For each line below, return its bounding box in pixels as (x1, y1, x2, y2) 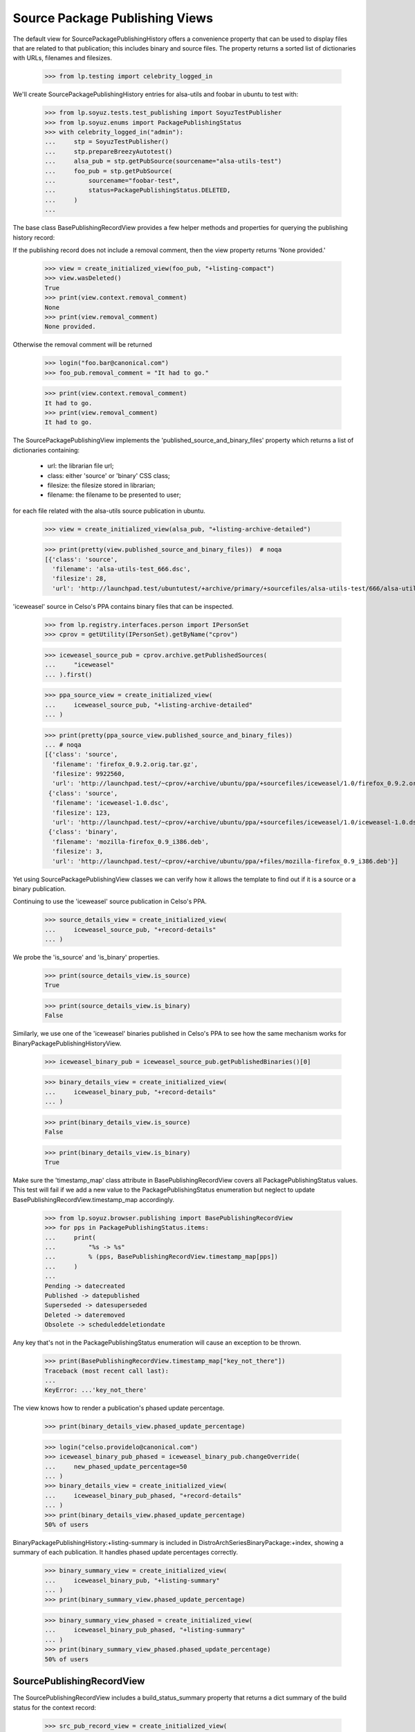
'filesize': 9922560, (52, 770, 126, 778)
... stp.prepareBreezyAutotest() (44, 148, 173, 155)
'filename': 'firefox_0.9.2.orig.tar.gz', (52, 760, 199, 768)
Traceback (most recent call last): (44, 1367, 169, 1375)
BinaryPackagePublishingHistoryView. (12, 1039, 122, 1048)
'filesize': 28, (52, 575, 107, 583)
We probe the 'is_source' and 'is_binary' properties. (12, 953, 160, 962)
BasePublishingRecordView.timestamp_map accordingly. (12, 1195, 174, 1203)
